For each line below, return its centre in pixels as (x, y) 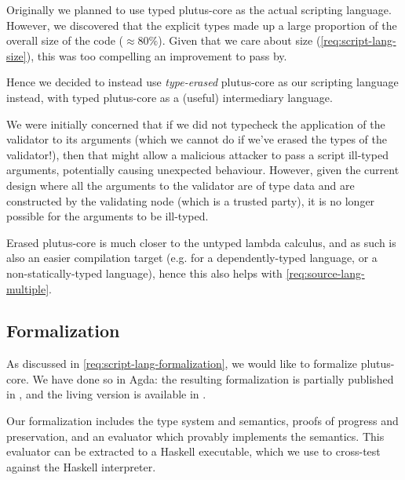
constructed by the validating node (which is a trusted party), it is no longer (191, 200)
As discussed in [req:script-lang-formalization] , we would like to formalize (182, 364)
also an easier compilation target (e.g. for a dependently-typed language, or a (192, 258)
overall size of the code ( (65, 40)
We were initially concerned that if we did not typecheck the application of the (196, 124)
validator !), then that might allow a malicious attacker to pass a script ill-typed (197, 154)
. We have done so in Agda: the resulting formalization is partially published (210, 378)
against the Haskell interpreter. (81, 466)
